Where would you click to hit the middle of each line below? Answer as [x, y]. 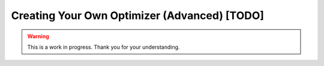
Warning [38, 36]
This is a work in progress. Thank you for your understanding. [103, 47]
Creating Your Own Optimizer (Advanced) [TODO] [137, 15]
